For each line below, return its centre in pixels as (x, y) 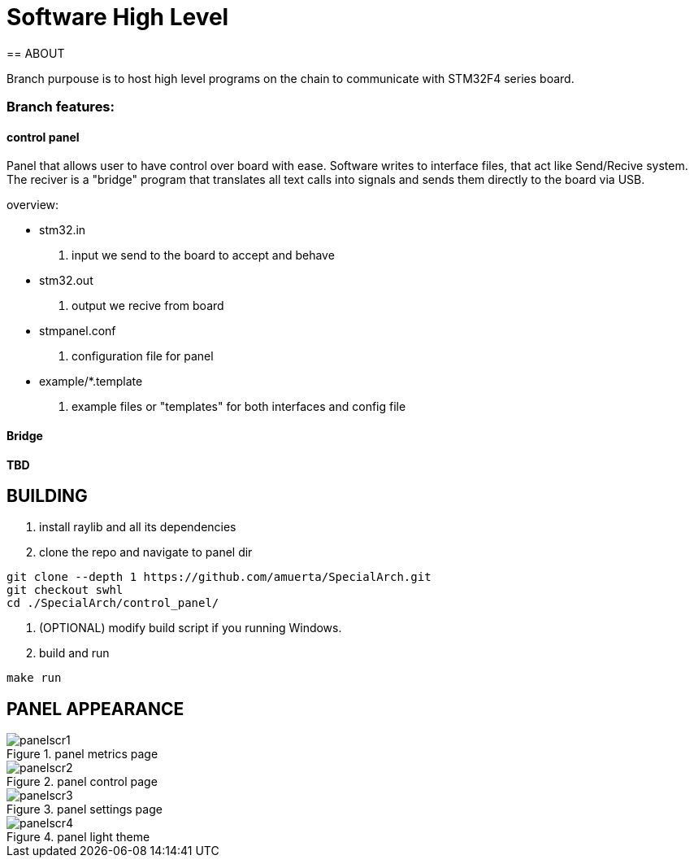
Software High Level (118, 17)
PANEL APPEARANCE (95, 709)
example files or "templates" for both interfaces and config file (239, 407)
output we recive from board (148, 306)
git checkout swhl (65, 590)
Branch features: (61, 107)
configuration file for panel (143, 356)
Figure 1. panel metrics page (82, 754)
